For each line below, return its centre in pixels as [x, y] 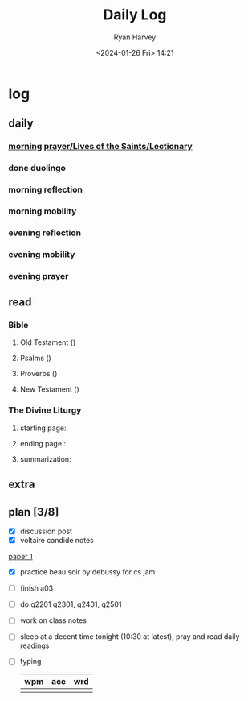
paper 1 [21, 557]
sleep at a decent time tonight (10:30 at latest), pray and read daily [130, 637]
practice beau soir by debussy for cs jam [87, 572]
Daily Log [135, 15]
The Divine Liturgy [45, 410]
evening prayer [39, 276]
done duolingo [37, 168]
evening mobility [42, 254]
